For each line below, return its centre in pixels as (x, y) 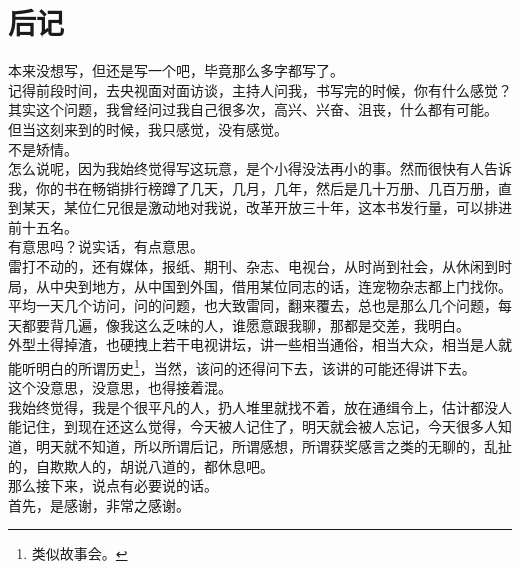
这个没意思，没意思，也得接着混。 (120, 387)
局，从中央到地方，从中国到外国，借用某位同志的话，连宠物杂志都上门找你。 (260, 285)
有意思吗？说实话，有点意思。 (106, 246)
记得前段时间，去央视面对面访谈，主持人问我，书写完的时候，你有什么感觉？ (260, 89)
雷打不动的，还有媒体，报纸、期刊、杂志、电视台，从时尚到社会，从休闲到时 (260, 266)
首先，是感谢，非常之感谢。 (99, 504)
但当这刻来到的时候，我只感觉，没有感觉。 (148, 128)
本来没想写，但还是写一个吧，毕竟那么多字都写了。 (176, 70)
